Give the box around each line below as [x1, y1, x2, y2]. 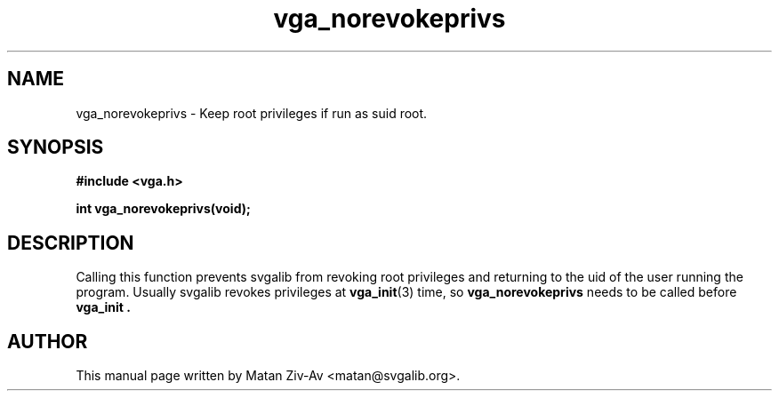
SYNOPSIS [7, 136, 104, 159]
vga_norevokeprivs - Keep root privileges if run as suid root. [76, 105, 428, 121]
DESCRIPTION [7, 231, 134, 254]
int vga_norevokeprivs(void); [76, 201, 251, 217]
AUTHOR [7, 330, 88, 353]
